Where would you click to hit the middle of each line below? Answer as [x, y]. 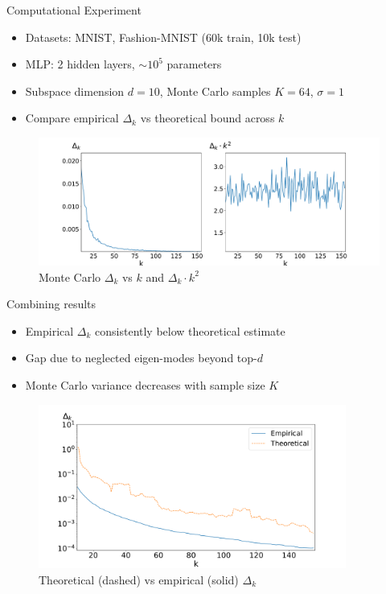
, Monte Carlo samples [215, 91]
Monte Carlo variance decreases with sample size [145, 384]
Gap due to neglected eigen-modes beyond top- [141, 358]
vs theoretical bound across [207, 118]
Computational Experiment [74, 10]
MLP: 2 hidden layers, [80, 64]
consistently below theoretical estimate [190, 330]
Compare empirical [72, 118]
